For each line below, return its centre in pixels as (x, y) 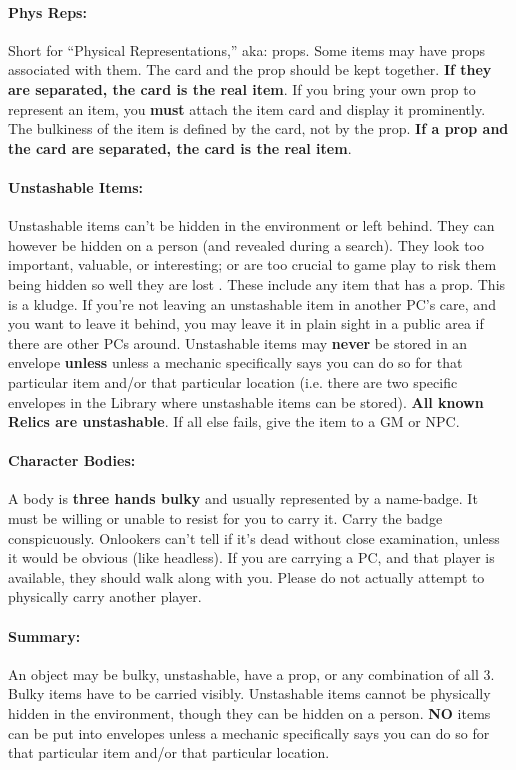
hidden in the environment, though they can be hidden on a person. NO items (249, 713)
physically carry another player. (105, 596)
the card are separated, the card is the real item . (180, 147)
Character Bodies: (72, 460)
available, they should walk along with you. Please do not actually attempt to (246, 576)
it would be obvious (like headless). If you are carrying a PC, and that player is (251, 557)
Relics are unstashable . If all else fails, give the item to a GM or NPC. (234, 421)
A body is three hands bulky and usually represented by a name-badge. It (243, 498)
